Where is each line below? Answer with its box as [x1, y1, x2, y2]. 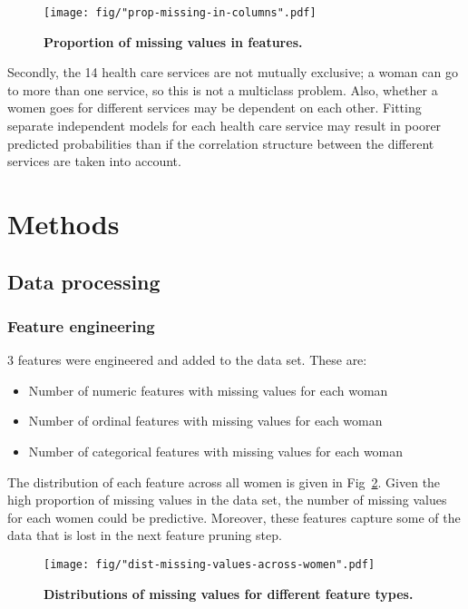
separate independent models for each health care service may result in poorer [7, 116, 442, 135]
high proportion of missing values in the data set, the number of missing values [7, 490, 447, 509]
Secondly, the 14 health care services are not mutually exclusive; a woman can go [7, 63, 458, 82]
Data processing [7, 267, 161, 295]
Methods [7, 205, 120, 241]
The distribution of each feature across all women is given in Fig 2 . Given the [7, 472, 441, 491]
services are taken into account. [7, 152, 181, 171]
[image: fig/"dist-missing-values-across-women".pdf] [44, 557, 375, 571]
